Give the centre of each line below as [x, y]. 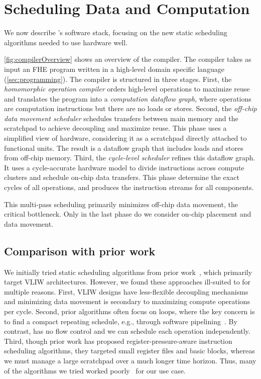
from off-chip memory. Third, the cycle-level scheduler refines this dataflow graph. [130, 158]
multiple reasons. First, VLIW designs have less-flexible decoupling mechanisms [126, 291]
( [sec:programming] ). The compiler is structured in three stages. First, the [118, 79]
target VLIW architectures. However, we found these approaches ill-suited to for [127, 282]
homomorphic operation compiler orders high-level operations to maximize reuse [127, 89]
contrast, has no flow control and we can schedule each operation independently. [127, 331]
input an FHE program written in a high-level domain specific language [114, 69]
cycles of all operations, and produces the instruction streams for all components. [129, 187]
